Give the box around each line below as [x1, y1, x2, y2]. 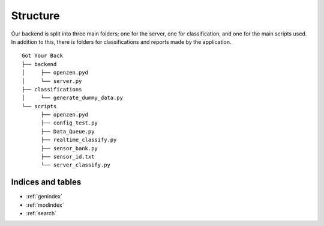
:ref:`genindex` [26, 193, 63, 200]
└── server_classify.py [40, 162, 111, 168]
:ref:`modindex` [26, 201, 64, 209]
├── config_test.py [40, 120, 98, 126]
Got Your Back [22, 52, 63, 60]
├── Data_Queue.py [40, 128, 95, 135]
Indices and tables [11, 177, 82, 188]
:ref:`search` [26, 210, 57, 217]
